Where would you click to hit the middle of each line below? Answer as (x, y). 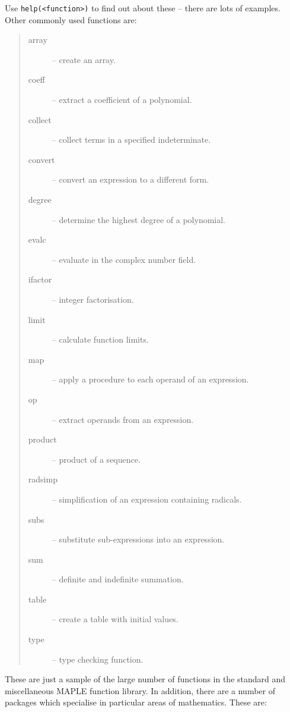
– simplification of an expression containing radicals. (147, 499)
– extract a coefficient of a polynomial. (122, 100)
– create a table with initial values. (115, 619)
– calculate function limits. (100, 339)
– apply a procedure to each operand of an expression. (150, 379)
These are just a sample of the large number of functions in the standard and (145, 679)
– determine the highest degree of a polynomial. (139, 219)
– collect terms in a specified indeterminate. (131, 139)
